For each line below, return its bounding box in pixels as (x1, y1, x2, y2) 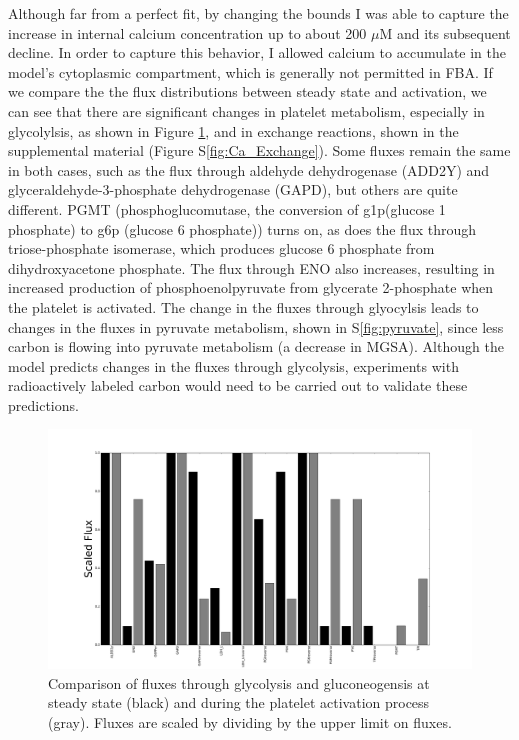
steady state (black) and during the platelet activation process (48, 692, 430, 713)
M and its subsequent (379, 22, 511, 43)
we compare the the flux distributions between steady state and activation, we (8, 81, 487, 102)
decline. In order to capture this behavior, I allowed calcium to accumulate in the (8, 42, 506, 63)
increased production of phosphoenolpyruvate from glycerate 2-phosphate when (8, 277, 494, 298)
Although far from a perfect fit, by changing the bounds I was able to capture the (8, 3, 509, 23)
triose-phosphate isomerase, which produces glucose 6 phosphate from (8, 238, 435, 259)
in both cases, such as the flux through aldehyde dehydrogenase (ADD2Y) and (8, 159, 490, 180)
